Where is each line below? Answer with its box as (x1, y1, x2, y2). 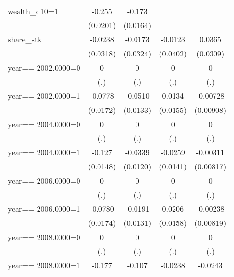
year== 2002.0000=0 (8, 62, 80, 73)
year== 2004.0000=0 (8, 118, 80, 129)
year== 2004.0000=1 (8, 147, 80, 158)
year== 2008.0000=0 (8, 231, 80, 242)
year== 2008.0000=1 (8, 259, 80, 271)
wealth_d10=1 (8, 5, 58, 17)
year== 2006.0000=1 (8, 203, 80, 214)
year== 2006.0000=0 (8, 175, 80, 186)
